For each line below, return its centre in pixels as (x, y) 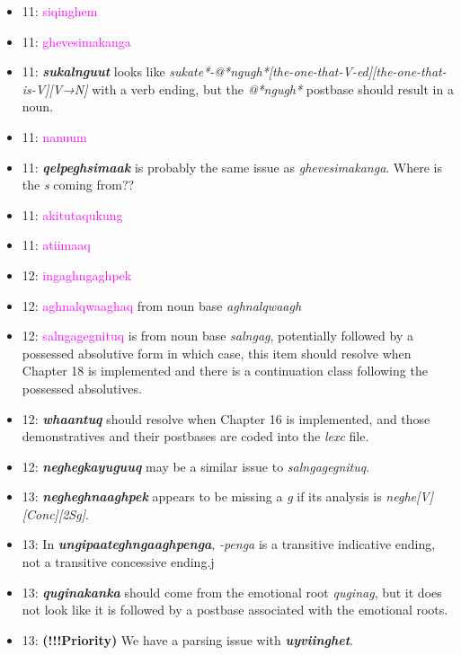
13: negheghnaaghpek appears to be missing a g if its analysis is (202, 496)
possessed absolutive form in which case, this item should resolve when (217, 353)
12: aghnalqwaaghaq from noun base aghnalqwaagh (162, 305)
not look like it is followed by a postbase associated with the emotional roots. (235, 610)
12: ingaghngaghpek (77, 274)
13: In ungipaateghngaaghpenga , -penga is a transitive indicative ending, (229, 544)
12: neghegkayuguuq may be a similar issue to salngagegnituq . (196, 466)
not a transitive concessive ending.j (118, 562)
